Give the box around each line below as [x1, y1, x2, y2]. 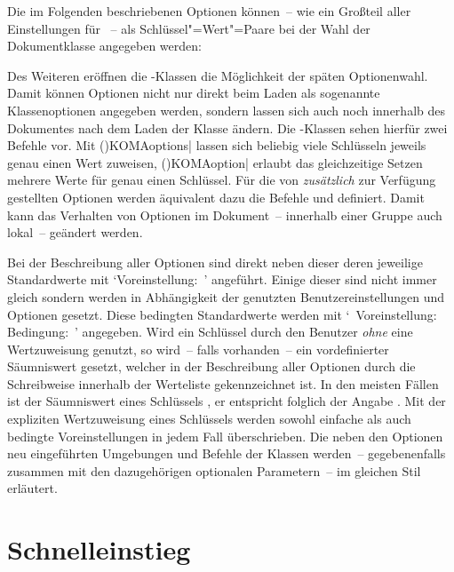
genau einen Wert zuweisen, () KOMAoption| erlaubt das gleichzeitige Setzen [7, 153, 423, 171]
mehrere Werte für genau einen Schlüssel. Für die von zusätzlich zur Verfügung [7, 171, 436, 189]
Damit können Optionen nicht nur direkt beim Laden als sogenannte [7, 83, 380, 102]
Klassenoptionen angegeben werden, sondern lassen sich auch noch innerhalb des [7, 100, 445, 119]
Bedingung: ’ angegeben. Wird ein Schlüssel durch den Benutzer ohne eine [7, 322, 413, 341]
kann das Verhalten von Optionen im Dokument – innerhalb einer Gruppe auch [7, 205, 442, 224]
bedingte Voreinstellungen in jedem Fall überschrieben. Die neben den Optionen [7, 426, 443, 445]
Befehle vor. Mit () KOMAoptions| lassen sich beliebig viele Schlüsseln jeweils [7, 136, 426, 155]
